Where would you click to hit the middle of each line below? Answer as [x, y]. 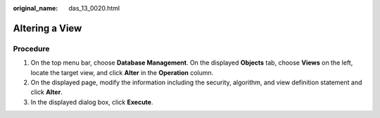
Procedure [31, 48]
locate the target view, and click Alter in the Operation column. [122, 72]
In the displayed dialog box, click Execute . [92, 102]
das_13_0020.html [94, 8]
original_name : [36, 8]
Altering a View [47, 28]
